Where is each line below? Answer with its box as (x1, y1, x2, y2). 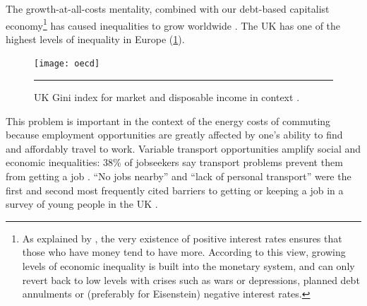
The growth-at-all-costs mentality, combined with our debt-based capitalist (6, 1, 330, 16)
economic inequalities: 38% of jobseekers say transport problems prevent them (6, 155, 343, 170)
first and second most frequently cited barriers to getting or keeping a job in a (6, 182, 344, 197)
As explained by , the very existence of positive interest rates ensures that (22, 230, 342, 245)
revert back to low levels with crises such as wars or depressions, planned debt (22, 272, 360, 287)
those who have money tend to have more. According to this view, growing (22, 245, 346, 259)
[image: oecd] (34, 59, 100, 69)
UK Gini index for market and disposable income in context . (34, 90, 300, 105)
